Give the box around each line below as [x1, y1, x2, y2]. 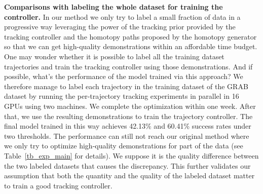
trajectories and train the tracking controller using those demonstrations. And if [4, 61, 253, 71]
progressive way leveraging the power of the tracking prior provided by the [4, 21, 236, 32]
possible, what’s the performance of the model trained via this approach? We [4, 71, 243, 82]
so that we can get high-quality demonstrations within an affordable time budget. [4, 41, 257, 52]
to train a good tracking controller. [4, 180, 112, 190]
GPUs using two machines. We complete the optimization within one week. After [4, 100, 256, 111]
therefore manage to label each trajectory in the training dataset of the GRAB [4, 81, 248, 91]
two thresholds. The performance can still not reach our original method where [4, 130, 249, 141]
